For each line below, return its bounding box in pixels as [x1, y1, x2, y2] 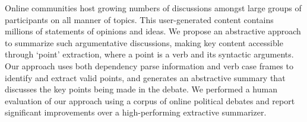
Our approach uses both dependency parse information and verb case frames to [5, 59, 293, 72]
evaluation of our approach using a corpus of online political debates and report [5, 94, 295, 107]
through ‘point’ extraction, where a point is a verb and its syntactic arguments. [5, 48, 294, 60]
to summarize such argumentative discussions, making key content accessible [5, 36, 283, 49]
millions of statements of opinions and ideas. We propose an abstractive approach [5, 25, 301, 37]
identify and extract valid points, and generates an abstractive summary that [5, 71, 286, 84]
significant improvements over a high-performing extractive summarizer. [5, 106, 267, 118]
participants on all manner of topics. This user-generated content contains [5, 13, 274, 25]
